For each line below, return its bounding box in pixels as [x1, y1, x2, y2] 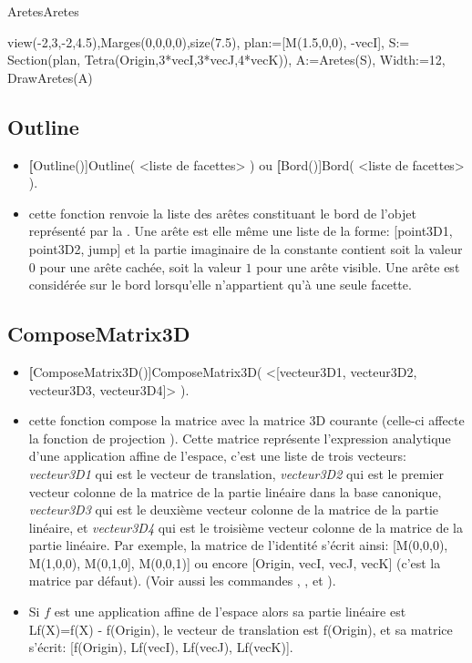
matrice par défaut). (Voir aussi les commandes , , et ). [28, 571, 336, 590]
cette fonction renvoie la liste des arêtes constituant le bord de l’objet [28, 203, 416, 222]
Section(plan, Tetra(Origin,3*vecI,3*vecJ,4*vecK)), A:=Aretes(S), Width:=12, [7, 50, 446, 69]
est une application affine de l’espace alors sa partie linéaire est [54, 602, 406, 621]
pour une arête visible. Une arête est [256, 257, 460, 276]
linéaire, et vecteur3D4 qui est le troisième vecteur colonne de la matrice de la [28, 517, 463, 536]
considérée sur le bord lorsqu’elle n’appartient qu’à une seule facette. [28, 275, 412, 294]
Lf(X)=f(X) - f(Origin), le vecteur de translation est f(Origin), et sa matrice [28, 619, 453, 638]
